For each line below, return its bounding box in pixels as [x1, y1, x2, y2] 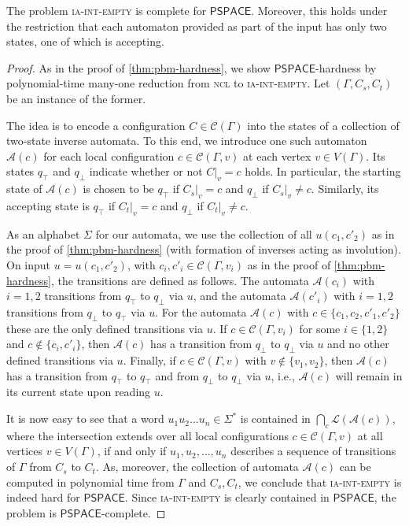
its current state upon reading [6, 383, 151, 400]
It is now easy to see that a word [6, 410, 164, 427]
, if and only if [97, 443, 167, 459]
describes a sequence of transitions [230, 443, 396, 459]
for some [299, 320, 341, 336]
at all [357, 427, 383, 443]
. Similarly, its [311, 180, 379, 197]
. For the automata [155, 303, 247, 320]
